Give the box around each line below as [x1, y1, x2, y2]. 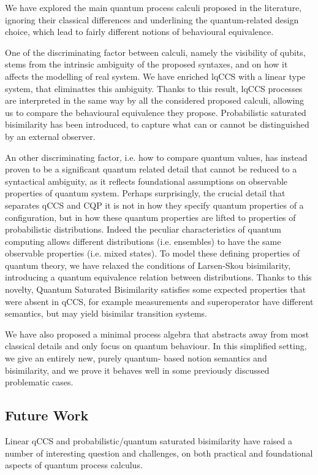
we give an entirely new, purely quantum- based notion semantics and [5, 352, 267, 365]
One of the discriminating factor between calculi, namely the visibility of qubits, [5, 45, 306, 58]
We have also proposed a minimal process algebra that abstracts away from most [5, 327, 309, 340]
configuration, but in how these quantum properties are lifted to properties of [5, 210, 296, 223]
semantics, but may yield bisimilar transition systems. [5, 307, 207, 320]
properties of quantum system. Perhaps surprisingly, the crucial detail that [5, 187, 286, 199]
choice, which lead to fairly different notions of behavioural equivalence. [5, 25, 274, 38]
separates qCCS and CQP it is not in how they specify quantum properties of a [5, 198, 304, 211]
